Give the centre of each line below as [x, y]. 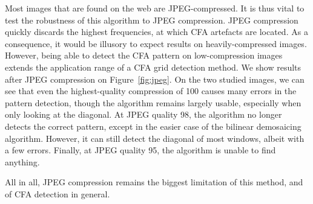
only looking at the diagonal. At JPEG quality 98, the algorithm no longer [143, 114]
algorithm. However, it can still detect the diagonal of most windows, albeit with [155, 138]
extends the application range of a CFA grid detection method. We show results [153, 67]
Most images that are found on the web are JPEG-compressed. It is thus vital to [155, 8]
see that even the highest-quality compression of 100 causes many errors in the [151, 91]
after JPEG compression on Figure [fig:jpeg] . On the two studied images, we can [155, 79]
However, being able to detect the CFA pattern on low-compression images [144, 55]
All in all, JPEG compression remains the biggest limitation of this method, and [154, 182]
